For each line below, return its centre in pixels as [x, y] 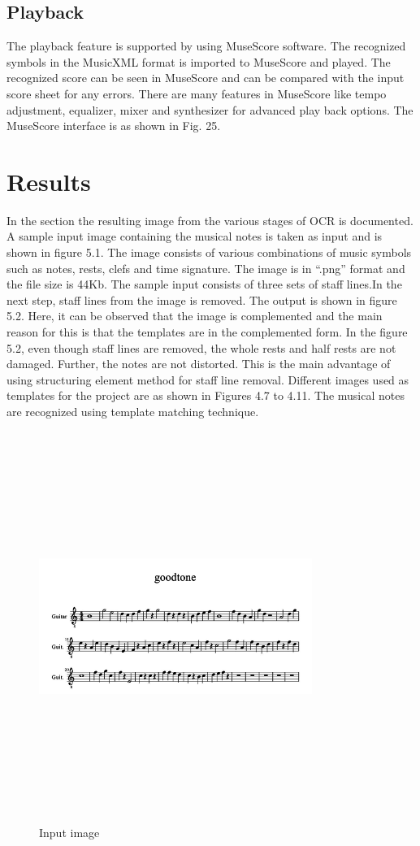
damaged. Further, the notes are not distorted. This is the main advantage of [199, 364]
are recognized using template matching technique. [133, 412]
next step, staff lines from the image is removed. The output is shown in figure [202, 299]
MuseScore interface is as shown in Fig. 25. [114, 126]
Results [49, 181]
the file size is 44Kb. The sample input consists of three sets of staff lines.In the [204, 284]
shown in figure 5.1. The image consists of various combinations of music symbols [209, 252]
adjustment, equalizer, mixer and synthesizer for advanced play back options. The [210, 109]
